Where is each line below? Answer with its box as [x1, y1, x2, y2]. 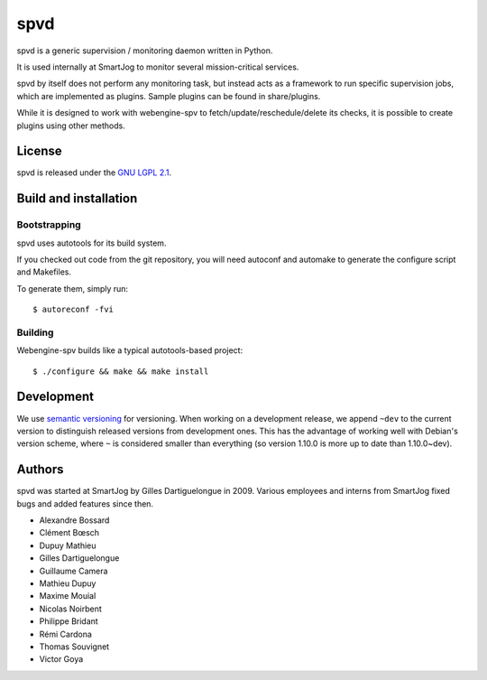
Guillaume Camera [39, 565, 108, 576]
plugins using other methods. [16, 120, 125, 131]
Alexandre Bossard [39, 515, 110, 526]
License [16, 144, 62, 159]
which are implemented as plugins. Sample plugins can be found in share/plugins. [16, 90, 321, 101]
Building [16, 326, 54, 339]
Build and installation [16, 191, 138, 207]
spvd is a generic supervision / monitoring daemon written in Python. [16, 45, 273, 56]
